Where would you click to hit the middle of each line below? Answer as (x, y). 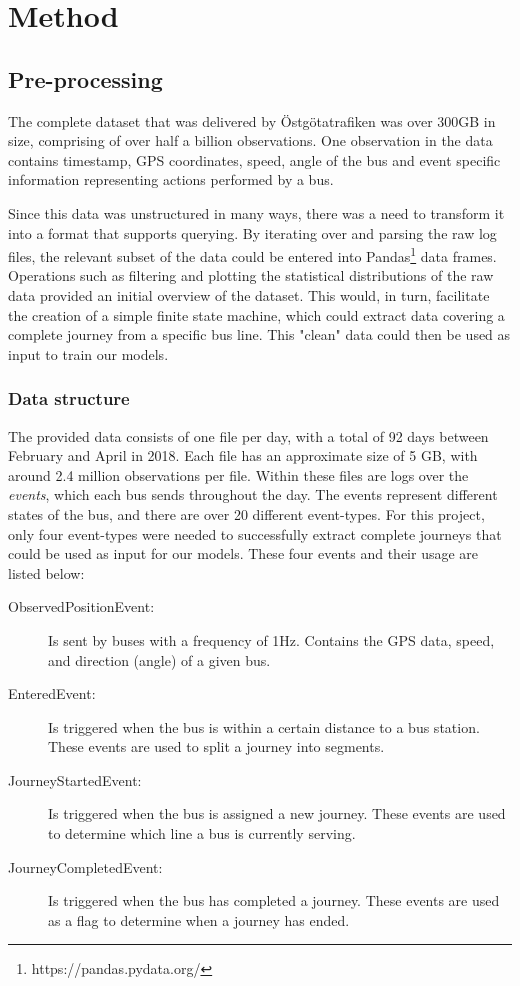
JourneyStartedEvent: (75, 779)
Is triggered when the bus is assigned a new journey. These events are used (277, 813)
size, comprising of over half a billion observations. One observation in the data (250, 140)
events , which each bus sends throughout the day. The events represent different (253, 494)
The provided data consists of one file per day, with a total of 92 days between (248, 435)
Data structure (69, 398)
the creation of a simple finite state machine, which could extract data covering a (256, 314)
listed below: (46, 572)
